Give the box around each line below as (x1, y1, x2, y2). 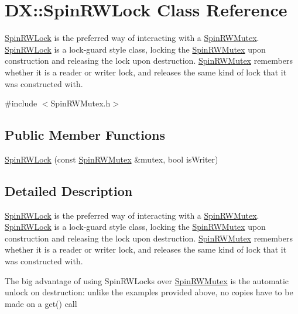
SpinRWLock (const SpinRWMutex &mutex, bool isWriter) (5, 153, 218, 165)
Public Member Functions (5, 126, 165, 144)
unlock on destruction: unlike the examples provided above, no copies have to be (5, 286, 293, 298)
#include (5, 97, 37, 109)
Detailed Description (5, 181, 133, 199)
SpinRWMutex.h (50, 97, 111, 109)
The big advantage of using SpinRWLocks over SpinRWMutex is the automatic (5, 274, 289, 287)
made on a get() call (5, 297, 77, 309)
